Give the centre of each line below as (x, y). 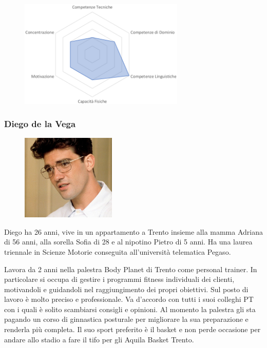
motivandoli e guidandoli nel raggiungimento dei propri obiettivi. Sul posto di (126, 289)
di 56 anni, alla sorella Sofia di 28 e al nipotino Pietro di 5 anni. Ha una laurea (128, 242)
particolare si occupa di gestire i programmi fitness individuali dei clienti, (119, 279)
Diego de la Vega (40, 124)
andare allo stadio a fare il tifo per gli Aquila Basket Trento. (99, 339)
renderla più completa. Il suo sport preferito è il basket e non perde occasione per (132, 329)
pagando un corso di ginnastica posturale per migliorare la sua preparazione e (126, 319)
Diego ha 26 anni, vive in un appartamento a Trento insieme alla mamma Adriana (133, 231)
